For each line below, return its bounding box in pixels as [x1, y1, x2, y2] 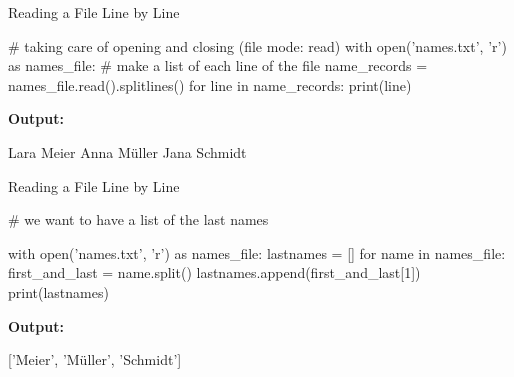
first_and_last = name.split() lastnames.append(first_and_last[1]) [8, 262, 421, 283]
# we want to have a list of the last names [8, 209, 269, 230]
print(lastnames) [8, 281, 109, 302]
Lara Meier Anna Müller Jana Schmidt [8, 141, 247, 162]
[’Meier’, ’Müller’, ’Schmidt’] [8, 349, 182, 370]
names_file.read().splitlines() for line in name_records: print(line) [8, 74, 412, 95]
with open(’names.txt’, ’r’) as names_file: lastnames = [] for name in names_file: [8, 242, 506, 263]
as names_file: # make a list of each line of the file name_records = [8, 55, 428, 76]
